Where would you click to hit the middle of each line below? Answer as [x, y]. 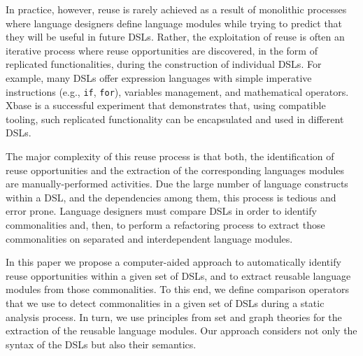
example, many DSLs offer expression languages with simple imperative [159, 77]
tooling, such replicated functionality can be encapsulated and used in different [175, 119]
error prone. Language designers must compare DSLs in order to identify [161, 211]
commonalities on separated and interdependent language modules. [149, 238]
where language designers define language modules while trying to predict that [174, 23]
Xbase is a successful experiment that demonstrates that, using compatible [166, 105]
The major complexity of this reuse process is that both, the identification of [170, 156]
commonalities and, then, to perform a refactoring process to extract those [165, 224]
